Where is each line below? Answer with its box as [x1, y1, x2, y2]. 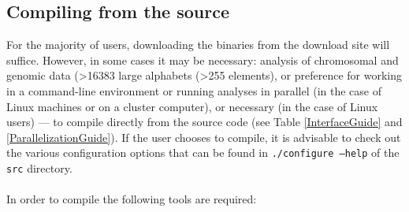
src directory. [6, 160, 73, 177]
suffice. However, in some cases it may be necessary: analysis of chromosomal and [6, 51, 399, 68]
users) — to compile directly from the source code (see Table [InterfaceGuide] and [6, 113, 403, 130]
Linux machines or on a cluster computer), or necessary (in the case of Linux [6, 98, 378, 114]
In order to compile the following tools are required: [6, 191, 257, 207]
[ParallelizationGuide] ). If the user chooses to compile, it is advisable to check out [6, 128, 401, 145]
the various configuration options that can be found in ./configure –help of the [6, 144, 400, 161]
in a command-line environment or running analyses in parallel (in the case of [6, 82, 382, 99]
